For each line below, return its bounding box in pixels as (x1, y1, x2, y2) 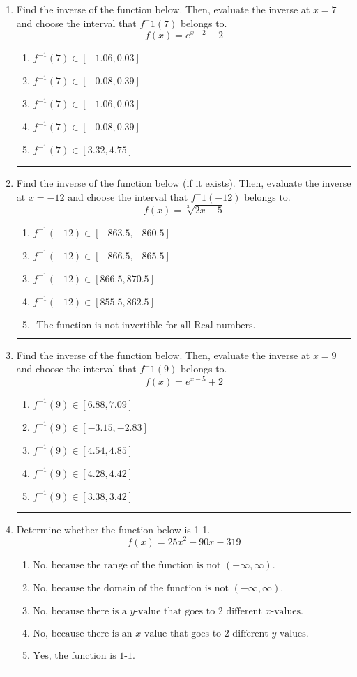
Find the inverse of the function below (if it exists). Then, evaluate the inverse (16, 176, 351, 190)
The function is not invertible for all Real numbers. (36, 320, 256, 330)
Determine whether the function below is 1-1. (16, 522, 211, 536)
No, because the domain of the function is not (33, 583, 229, 593)
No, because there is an (33, 628, 132, 639)
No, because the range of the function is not (33, 560, 221, 570)
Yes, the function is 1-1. (33, 651, 135, 661)
